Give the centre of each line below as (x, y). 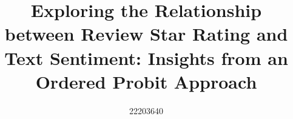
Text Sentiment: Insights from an (146, 57)
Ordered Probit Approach (146, 81)
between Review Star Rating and (146, 34)
